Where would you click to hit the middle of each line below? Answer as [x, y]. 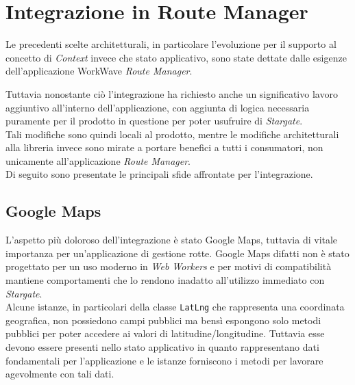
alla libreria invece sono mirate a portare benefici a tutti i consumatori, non [164, 147]
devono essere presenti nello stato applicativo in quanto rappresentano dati [162, 347]
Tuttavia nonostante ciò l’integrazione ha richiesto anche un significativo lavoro [172, 93]
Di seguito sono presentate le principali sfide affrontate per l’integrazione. [159, 174]
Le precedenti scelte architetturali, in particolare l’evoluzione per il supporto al [171, 44]
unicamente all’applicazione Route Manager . [98, 160]
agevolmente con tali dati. [60, 374]
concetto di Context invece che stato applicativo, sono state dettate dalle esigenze [176, 57]
